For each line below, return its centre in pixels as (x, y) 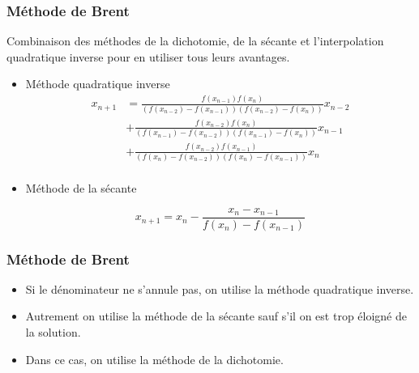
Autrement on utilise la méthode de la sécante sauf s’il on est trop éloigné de (216, 316)
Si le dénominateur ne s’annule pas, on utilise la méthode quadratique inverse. (220, 288)
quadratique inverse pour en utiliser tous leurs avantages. (148, 56)
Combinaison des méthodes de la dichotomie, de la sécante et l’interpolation (195, 41)
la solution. (53, 332)
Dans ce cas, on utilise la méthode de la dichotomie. (154, 359)
